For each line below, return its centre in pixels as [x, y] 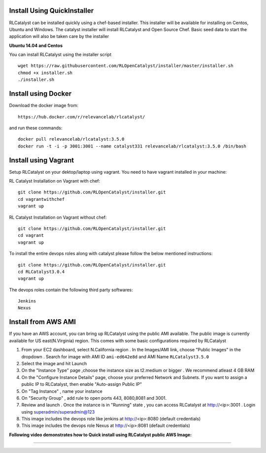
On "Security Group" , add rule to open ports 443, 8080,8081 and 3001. [94, 398]
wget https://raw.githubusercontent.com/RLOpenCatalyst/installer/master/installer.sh [126, 66]
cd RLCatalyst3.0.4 [41, 272]
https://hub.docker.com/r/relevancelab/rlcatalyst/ [82, 117]
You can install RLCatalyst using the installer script [60, 55]
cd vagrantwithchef [41, 199]
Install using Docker [40, 94]
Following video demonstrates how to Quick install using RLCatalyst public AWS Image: [100, 435]
